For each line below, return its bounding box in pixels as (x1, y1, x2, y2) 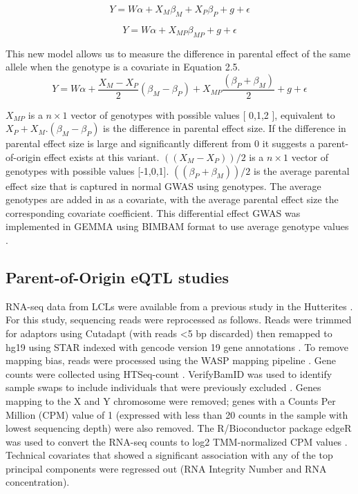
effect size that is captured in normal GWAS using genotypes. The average (6, 178, 321, 193)
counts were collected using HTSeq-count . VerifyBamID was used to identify (6, 366, 332, 381)
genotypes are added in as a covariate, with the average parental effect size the (6, 192, 339, 207)
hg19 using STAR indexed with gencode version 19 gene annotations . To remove (6, 339, 348, 354)
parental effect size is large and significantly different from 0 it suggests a (6, 136, 315, 151)
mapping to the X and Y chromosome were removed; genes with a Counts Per (6, 393, 336, 408)
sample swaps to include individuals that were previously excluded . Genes (6, 380, 321, 395)
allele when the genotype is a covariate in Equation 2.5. (6, 59, 241, 74)
